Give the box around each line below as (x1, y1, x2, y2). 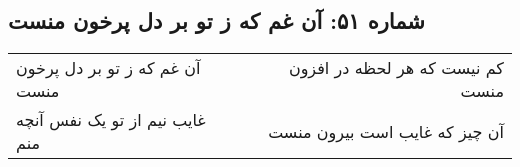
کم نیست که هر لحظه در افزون (288, 56, 504, 80)
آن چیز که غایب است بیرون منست (268, 119, 504, 143)
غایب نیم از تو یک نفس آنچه (16, 108, 206, 132)
